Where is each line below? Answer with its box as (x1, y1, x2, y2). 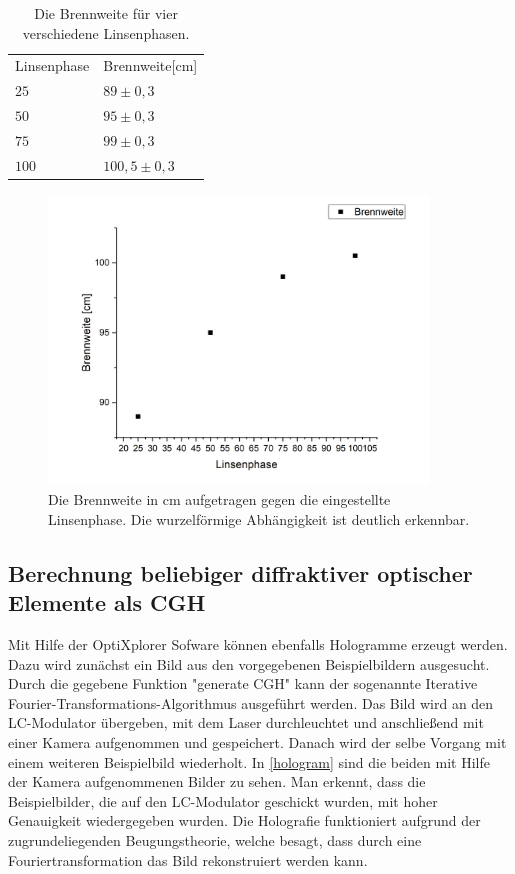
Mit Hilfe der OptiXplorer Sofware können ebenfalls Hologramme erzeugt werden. (8, 634, 508, 655)
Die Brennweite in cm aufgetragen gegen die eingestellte (48, 489, 391, 510)
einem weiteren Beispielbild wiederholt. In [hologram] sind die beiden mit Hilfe (8, 751, 490, 772)
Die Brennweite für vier (34, 3, 178, 23)
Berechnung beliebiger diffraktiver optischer (8, 557, 473, 588)
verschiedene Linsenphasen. (22, 22, 190, 43)
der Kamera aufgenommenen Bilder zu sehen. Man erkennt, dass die (8, 771, 426, 792)
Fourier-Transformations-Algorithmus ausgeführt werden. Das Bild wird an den (8, 692, 494, 713)
